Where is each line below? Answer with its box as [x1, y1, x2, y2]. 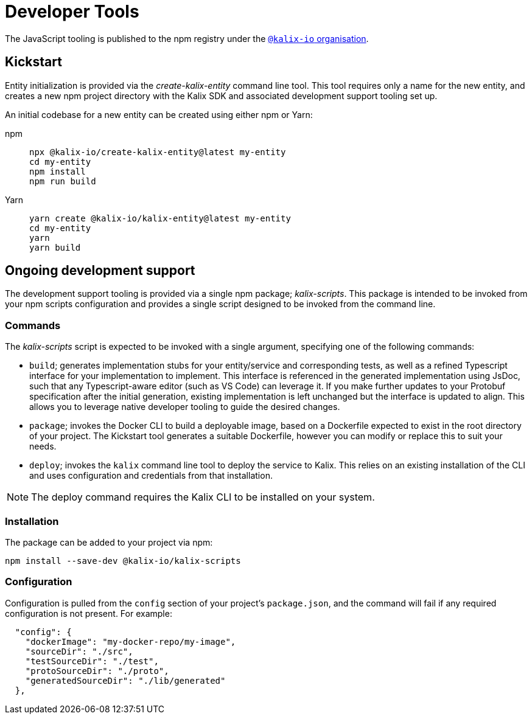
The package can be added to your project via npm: [5, 537, 213, 547]
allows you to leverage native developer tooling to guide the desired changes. [29, 401, 340, 412]
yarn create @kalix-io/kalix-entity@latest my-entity [29, 213, 291, 223]
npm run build [29, 176, 96, 186]
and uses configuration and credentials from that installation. [29, 470, 273, 481]
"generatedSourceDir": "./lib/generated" [25, 675, 226, 686]
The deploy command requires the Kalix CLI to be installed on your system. [31, 491, 375, 504]
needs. [29, 441, 57, 452]
